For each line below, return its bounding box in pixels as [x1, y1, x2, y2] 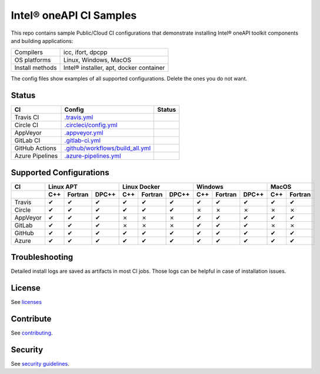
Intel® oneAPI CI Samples [11, 9, 137, 22]
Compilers [14, 48, 44, 56]
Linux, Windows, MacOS [63, 56, 132, 64]
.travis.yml [64, 113, 94, 122]
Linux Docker [122, 182, 161, 191]
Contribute [11, 313, 52, 323]
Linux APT [48, 182, 78, 191]
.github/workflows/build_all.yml [64, 144, 151, 152]
